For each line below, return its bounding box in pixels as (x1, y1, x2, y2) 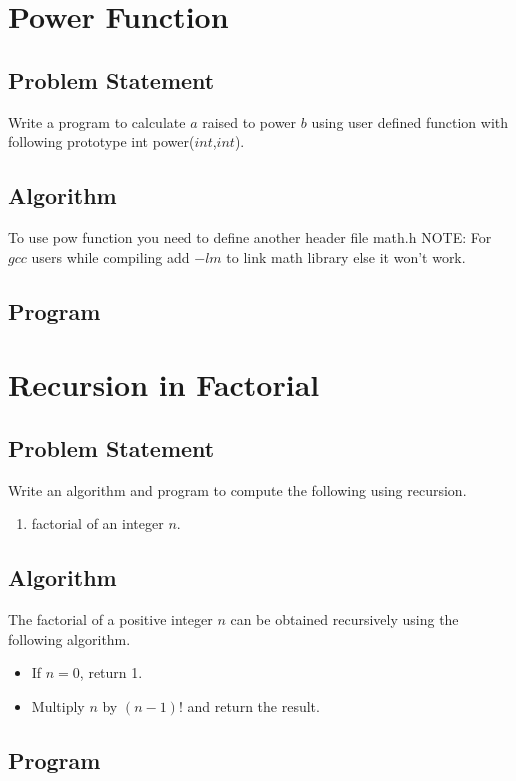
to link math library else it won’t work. (226, 246, 466, 267)
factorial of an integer (31, 513, 164, 534)
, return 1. (79, 662, 143, 683)
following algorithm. (8, 628, 131, 649)
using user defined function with (311, 111, 509, 132)
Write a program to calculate (8, 111, 186, 132)
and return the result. (187, 695, 320, 716)
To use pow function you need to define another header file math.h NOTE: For (8, 226, 492, 247)
